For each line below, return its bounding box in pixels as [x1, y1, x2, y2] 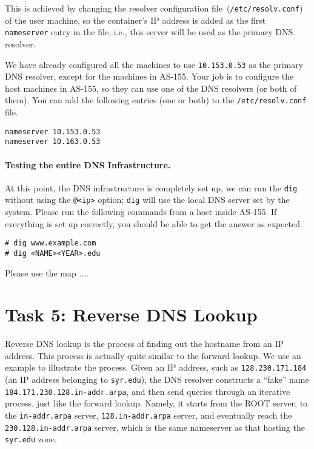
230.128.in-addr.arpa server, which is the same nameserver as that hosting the [5, 420, 305, 433]
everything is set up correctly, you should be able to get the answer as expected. [5, 217, 302, 230]
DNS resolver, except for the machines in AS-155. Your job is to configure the [5, 70, 294, 83]
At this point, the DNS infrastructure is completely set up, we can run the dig [5, 181, 298, 194]
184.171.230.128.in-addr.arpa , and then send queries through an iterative [5, 385, 290, 397]
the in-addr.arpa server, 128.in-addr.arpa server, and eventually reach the [5, 408, 292, 421]
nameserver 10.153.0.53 [5, 127, 101, 136]
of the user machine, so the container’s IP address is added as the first [5, 13, 266, 26]
